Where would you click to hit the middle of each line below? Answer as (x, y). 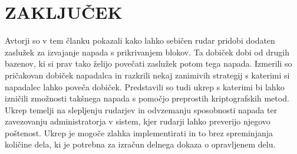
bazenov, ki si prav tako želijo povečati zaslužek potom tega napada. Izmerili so (148, 63)
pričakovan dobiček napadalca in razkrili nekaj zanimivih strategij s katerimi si (147, 75)
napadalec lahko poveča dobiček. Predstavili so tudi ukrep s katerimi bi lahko (145, 86)
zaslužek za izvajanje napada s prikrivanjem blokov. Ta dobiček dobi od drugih (147, 52)
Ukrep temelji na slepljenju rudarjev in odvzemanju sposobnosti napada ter (141, 109)
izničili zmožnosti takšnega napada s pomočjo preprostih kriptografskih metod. (147, 98)
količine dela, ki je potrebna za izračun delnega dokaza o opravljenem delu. (140, 144)
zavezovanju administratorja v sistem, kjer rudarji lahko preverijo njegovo (138, 121)
